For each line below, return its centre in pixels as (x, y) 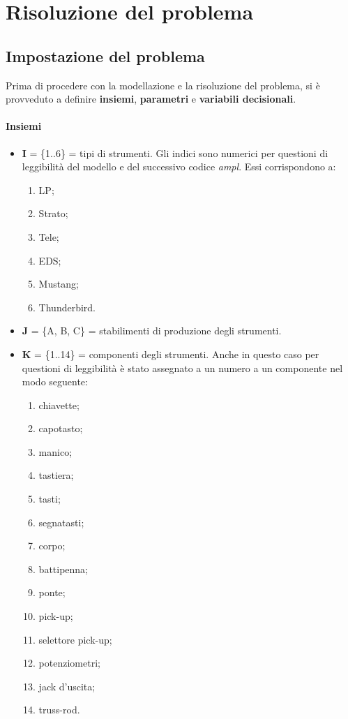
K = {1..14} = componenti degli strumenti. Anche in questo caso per (171, 354)
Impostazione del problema (105, 55)
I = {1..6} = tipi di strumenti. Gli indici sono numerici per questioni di (175, 153)
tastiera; (56, 475)
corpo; (52, 546)
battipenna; (63, 569)
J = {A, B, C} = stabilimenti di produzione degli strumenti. (152, 331)
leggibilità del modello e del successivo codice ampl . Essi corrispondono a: (179, 166)
